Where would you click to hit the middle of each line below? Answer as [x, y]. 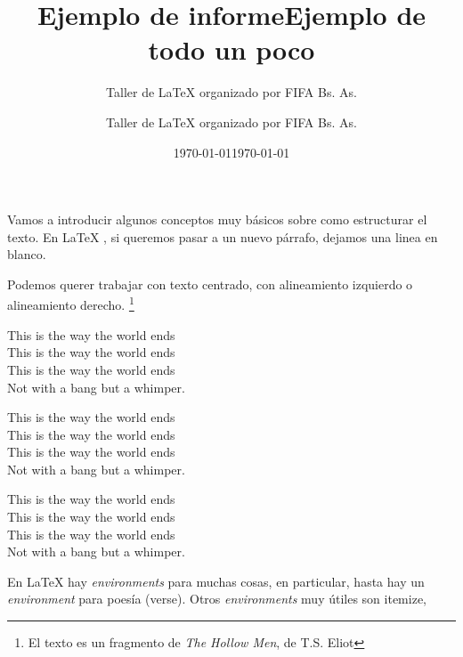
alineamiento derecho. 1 [71, 304]
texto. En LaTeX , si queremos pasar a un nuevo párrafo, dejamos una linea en [223, 236]
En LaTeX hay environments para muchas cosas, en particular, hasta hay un [216, 581]
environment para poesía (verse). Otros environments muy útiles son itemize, [217, 599]
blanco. [27, 254]
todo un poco [231, 49]
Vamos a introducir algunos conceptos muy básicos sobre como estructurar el [217, 219]
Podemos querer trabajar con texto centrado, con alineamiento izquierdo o [210, 284]
